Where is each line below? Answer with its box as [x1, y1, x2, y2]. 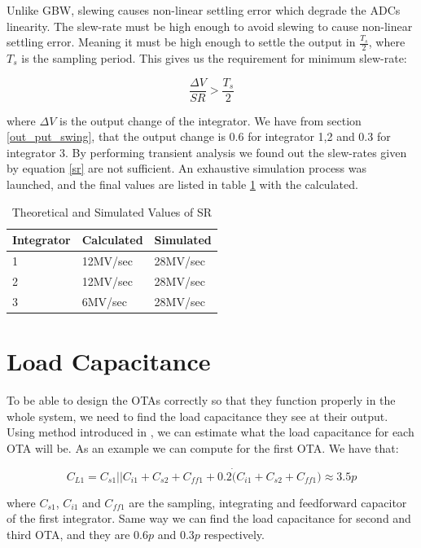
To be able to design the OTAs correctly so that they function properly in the [7, 391, 396, 408]
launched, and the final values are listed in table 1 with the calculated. [7, 176, 358, 193]
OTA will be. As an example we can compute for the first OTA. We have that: [7, 439, 399, 456]
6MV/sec [81, 292, 127, 309]
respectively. [204, 525, 265, 542]
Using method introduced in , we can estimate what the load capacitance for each [7, 423, 414, 441]
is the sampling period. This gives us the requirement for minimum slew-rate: [21, 50, 407, 67]
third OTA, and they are [7, 525, 130, 542]
